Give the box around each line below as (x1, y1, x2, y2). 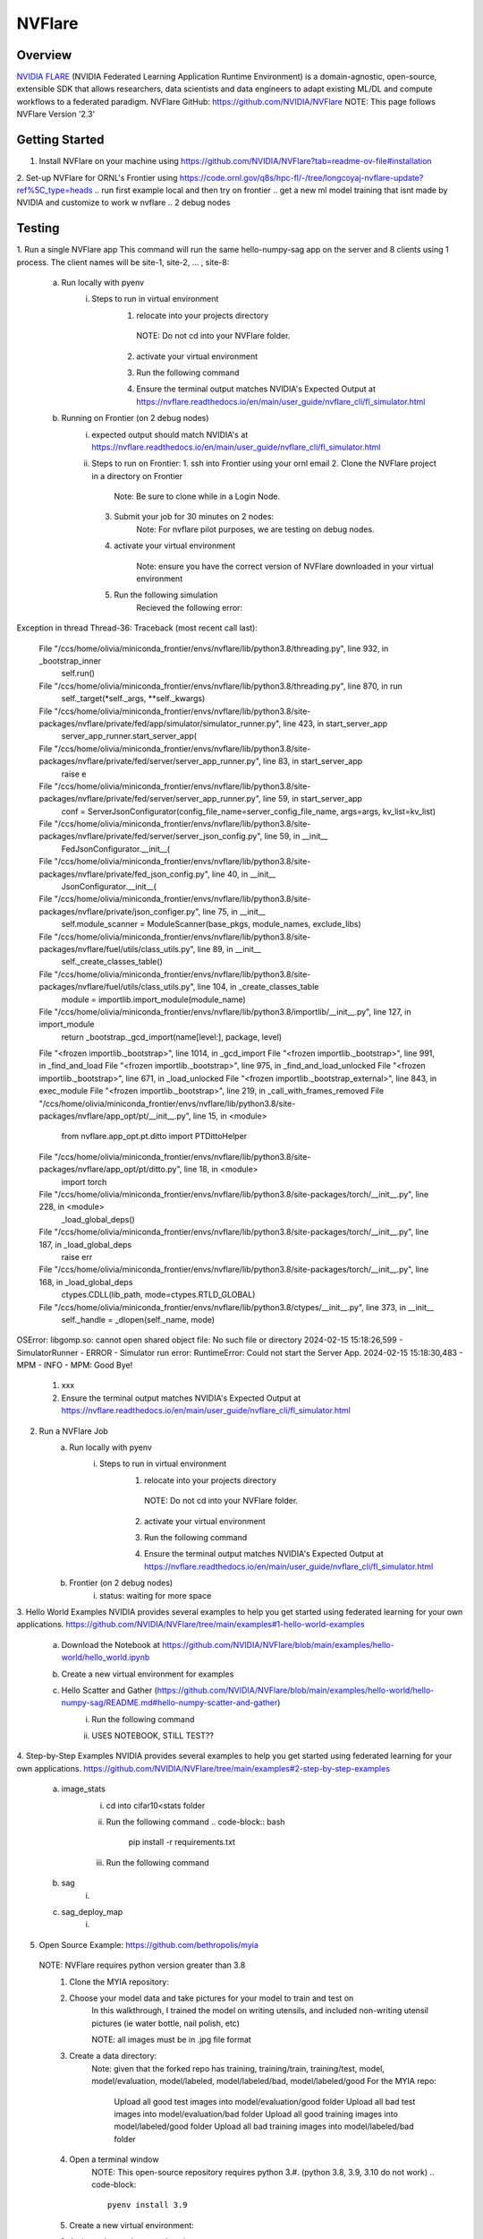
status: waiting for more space (99, 1590, 212, 1600)
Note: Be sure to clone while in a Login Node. (114, 491, 281, 502)
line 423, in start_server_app (283, 717, 388, 729)
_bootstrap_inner (38, 655, 102, 666)
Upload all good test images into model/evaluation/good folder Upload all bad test (114, 2096, 416, 2106)
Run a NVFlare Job (38, 1425, 109, 1437)
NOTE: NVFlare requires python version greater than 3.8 (38, 1960, 246, 1970)
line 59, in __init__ (264, 831, 328, 842)
